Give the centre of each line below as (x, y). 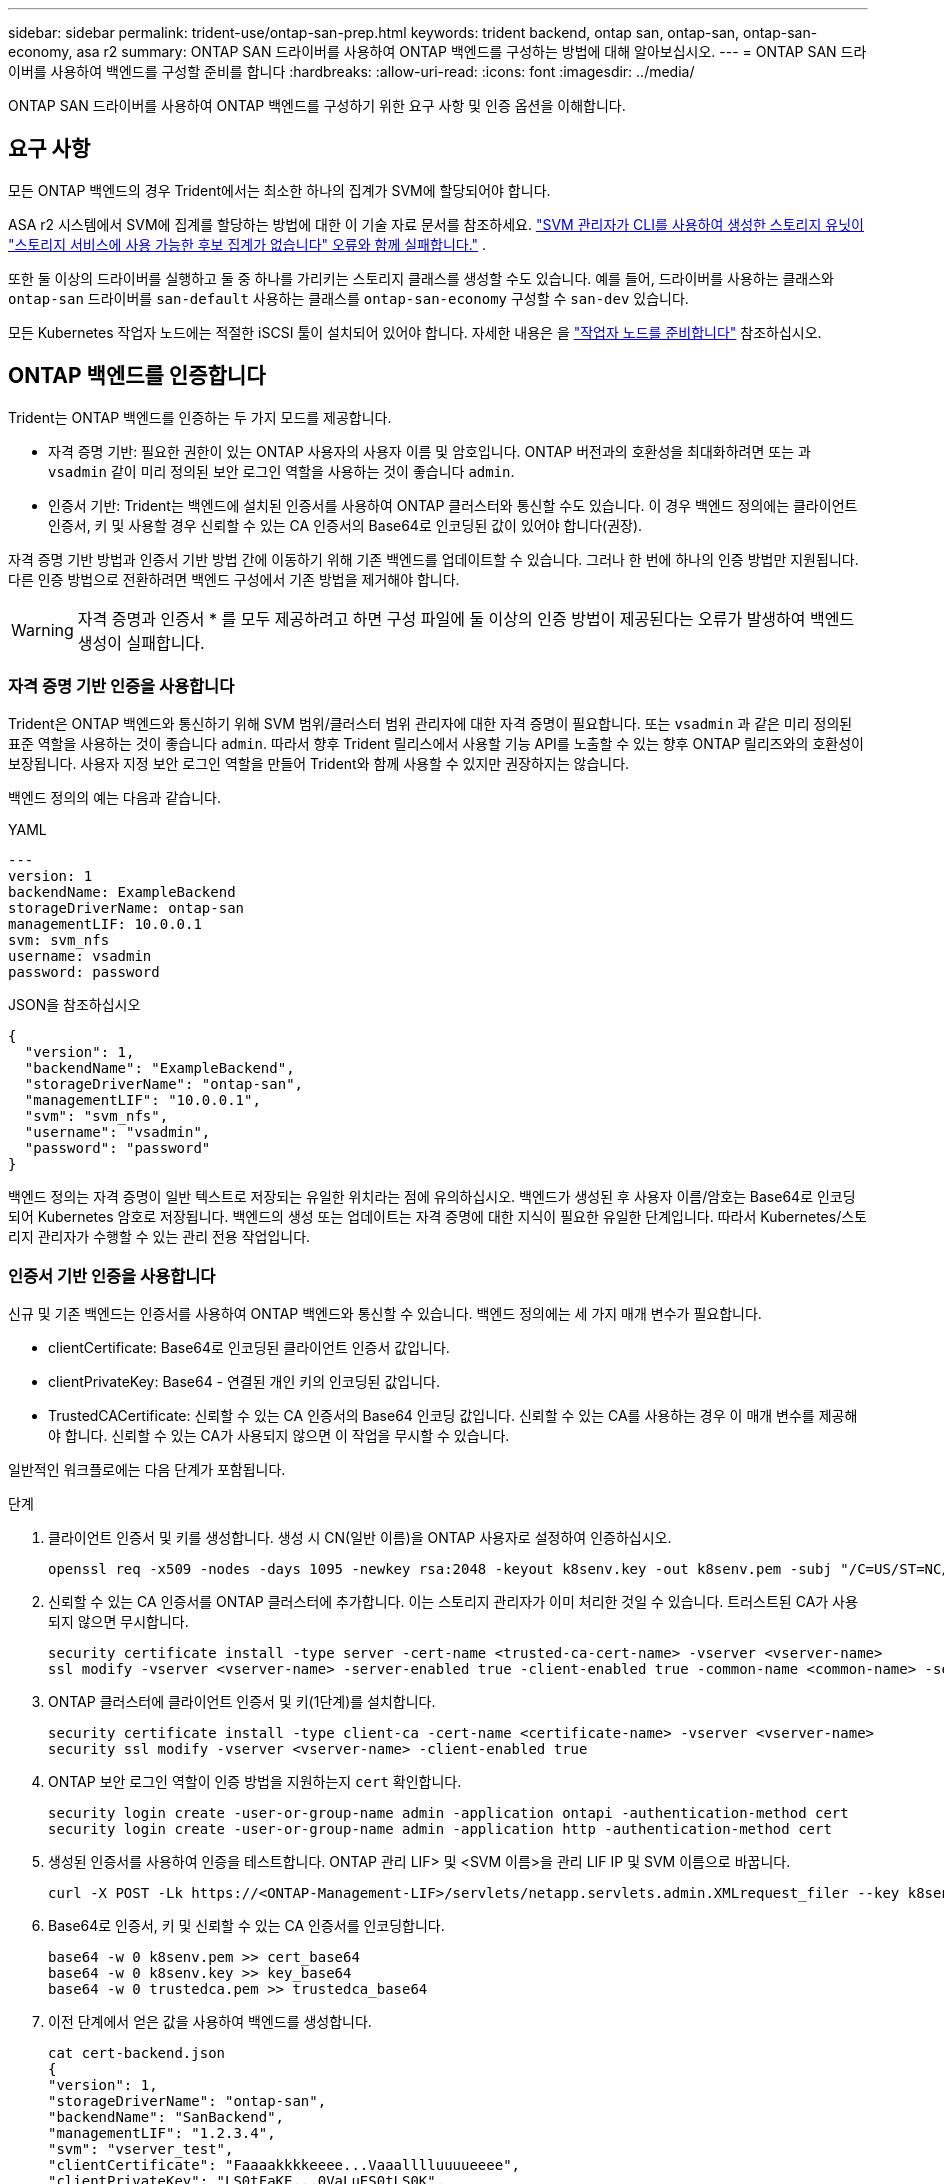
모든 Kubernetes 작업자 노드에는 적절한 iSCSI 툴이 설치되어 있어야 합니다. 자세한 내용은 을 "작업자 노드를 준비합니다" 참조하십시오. (415, 332)
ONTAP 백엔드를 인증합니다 (137, 376)
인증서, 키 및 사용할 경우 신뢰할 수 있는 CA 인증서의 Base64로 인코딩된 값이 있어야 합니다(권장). (345, 525)
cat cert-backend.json (137, 2053)
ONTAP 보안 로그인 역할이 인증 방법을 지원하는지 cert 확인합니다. (255, 1782)
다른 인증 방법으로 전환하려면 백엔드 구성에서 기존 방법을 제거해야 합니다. (234, 579)
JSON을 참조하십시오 (74, 1005)
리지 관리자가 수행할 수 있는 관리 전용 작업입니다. (159, 1237)
